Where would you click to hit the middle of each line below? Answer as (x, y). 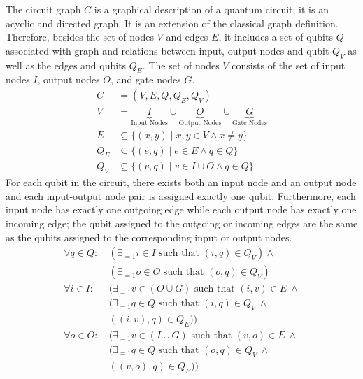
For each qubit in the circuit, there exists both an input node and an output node (181, 182)
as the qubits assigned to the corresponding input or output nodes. (149, 237)
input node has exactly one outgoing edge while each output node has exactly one (181, 209)
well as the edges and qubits (66, 65)
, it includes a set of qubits (276, 37)
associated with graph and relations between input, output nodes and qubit (168, 50)
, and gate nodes (146, 79)
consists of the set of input (289, 65)
